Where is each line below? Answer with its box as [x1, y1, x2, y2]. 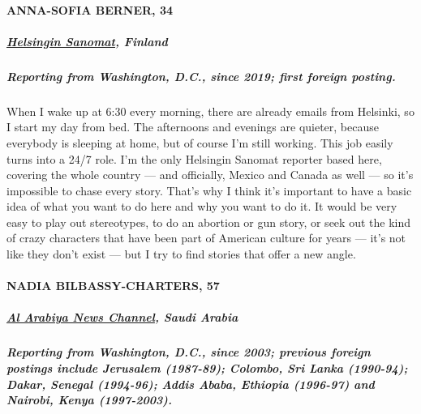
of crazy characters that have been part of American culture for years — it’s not [6, 229, 406, 246]
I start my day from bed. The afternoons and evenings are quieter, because [6, 118, 379, 135]
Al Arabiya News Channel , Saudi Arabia [6, 309, 238, 326]
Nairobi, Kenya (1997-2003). [6, 391, 172, 408]
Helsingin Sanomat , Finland [6, 32, 168, 49]
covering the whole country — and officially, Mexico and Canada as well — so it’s [6, 166, 414, 183]
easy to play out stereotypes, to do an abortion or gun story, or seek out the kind [6, 213, 410, 230]
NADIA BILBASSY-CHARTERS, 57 [6, 277, 220, 294]
